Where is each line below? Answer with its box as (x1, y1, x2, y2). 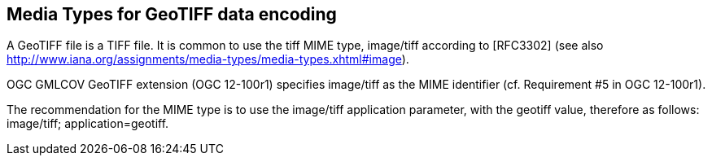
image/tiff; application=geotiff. (7, 116, 169, 131)
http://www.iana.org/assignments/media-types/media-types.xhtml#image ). (7, 52, 409, 67)
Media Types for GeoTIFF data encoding (7, 4, 337, 24)
